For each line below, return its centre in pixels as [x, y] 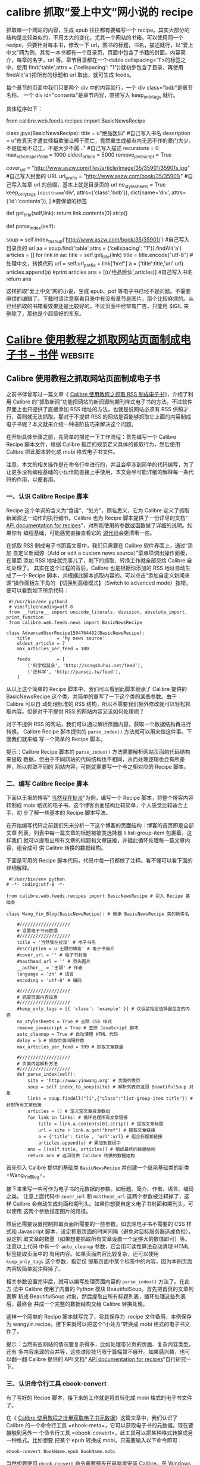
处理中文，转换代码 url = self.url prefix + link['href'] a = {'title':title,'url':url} [95, 264]
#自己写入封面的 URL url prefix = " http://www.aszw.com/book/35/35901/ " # [97, 177]
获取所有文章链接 [24, 1105]
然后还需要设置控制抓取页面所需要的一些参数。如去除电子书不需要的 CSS [96, 1224]
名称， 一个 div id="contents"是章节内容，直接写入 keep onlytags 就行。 [92, 95]
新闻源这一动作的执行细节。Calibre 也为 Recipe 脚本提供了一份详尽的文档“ [97, 518]
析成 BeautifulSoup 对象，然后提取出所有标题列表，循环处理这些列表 [102, 1296]
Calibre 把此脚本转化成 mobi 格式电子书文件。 [62, 451]
